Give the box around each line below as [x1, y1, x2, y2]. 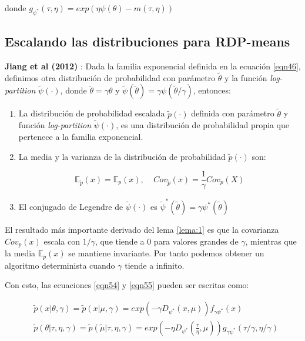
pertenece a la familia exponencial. [18, 131, 143, 143]
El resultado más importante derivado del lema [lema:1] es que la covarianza [5, 223, 279, 235]
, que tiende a [95, 235, 145, 247]
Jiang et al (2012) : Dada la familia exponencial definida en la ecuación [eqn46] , [5, 60, 301, 72]
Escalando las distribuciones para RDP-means [5, 32, 290, 51]
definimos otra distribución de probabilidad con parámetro [5, 71, 216, 83]
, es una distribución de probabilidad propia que [116, 119, 290, 131]
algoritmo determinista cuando [5, 259, 115, 271]
